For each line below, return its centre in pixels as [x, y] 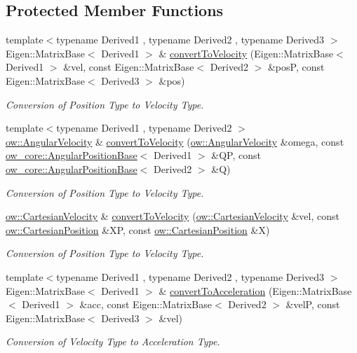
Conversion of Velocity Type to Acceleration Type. [113, 341]
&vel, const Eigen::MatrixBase [129, 67]
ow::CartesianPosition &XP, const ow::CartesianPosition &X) [138, 229]
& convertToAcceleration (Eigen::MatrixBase [255, 290]
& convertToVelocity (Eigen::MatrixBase [246, 53]
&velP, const [313, 304]
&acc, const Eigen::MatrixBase [146, 304]
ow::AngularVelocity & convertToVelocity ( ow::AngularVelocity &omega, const [175, 141]
